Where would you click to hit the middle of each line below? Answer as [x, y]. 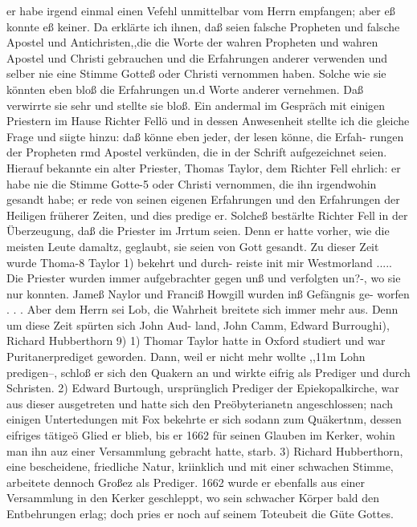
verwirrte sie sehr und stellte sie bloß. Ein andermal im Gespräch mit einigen [196, 105]
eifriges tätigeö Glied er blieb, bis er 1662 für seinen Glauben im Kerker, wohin [201, 435]
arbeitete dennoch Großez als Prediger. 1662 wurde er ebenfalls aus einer [186, 482]
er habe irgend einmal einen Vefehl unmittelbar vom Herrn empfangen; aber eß [201, 10]
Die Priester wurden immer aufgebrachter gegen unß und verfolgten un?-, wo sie [204, 278]
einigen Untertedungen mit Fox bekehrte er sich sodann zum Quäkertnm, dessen [204, 419]
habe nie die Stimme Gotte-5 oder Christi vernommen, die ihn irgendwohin [192, 183]
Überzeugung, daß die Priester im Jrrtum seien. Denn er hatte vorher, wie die [198, 231]
